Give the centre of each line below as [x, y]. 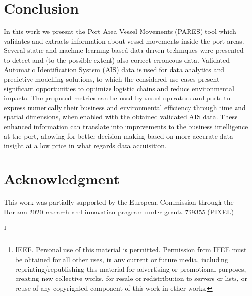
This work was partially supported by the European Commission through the [119, 202]
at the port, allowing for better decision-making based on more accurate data [118, 136]
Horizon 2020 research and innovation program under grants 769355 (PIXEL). [120, 211]
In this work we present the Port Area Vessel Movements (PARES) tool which [120, 31]
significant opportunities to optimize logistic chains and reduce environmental [119, 88]
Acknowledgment [62, 179]
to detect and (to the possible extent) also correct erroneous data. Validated [117, 59]
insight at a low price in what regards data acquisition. [85, 145]
